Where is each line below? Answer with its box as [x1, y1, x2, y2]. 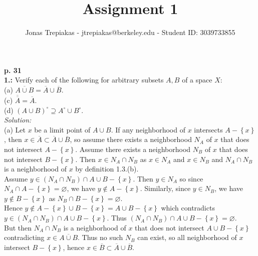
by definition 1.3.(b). [75, 163, 139, 174]
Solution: [4, 114, 32, 125]
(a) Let [4, 124, 26, 134]
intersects [194, 124, 223, 134]
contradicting [4, 232, 45, 242]
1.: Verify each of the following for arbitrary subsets [4, 74, 164, 85]
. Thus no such [78, 232, 123, 242]
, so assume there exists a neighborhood [70, 134, 192, 144]
